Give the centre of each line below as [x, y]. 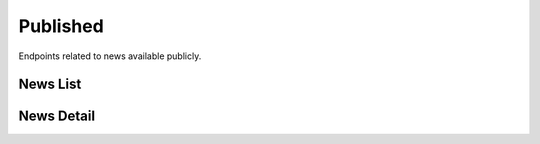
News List [50, 84]
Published [61, 26]
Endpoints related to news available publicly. [110, 56]
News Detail [56, 116]
